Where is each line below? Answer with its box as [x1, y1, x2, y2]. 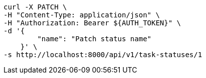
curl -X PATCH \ [4, 3, 67, 11]
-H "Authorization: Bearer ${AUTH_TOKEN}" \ [4, 19, 181, 27]
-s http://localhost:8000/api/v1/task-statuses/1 [4, 51, 202, 59]
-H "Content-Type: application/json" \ [4, 11, 160, 19]
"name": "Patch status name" [37, 35, 152, 43]
